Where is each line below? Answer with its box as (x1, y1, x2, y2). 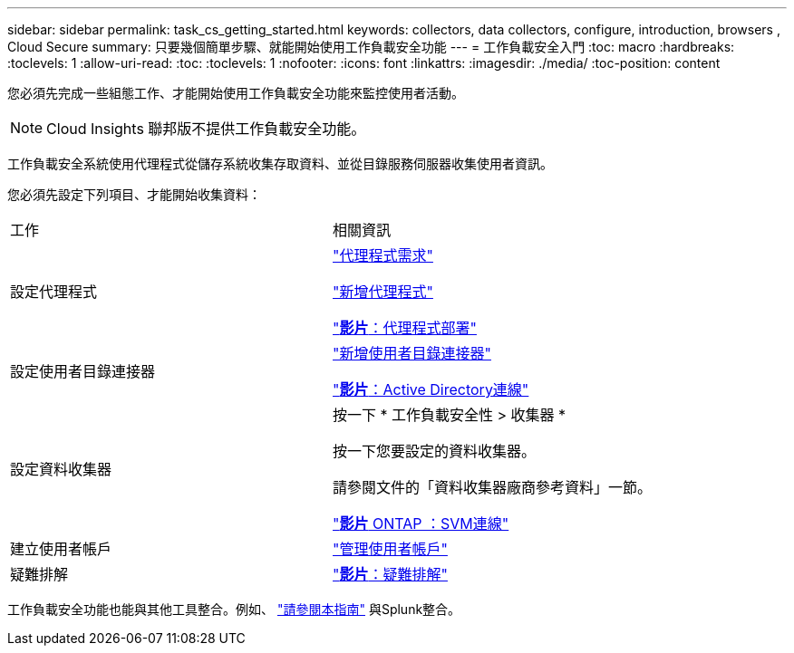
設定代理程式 (10, 283, 98, 301)
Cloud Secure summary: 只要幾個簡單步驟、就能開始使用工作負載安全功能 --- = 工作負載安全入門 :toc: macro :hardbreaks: (7, 39, 735, 54)
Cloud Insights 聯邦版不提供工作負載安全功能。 (46, 120, 366, 138)
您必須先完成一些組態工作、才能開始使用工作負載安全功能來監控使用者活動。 (7, 85, 464, 101)
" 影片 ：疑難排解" (333, 565, 448, 583)
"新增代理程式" (333, 283, 433, 301)
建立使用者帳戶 (10, 540, 112, 558)
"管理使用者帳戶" (333, 540, 448, 558)
